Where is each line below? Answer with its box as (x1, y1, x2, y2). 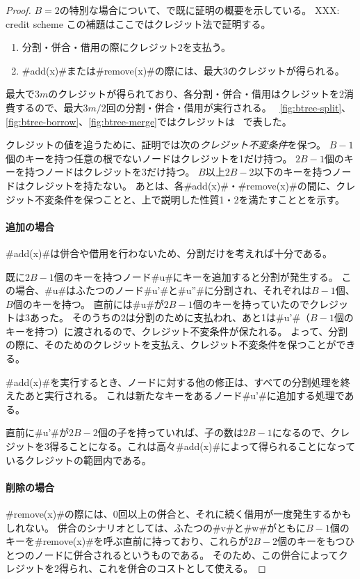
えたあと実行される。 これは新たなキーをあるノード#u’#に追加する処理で (6, 388, 345, 403)
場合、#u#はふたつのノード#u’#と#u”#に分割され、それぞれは (15, 283, 311, 298)
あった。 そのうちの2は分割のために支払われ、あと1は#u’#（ (29, 310, 311, 325)
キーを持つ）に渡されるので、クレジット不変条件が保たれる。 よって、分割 (6, 323, 348, 338)
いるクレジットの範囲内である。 (6, 452, 152, 467)
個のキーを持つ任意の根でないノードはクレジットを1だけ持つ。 (6, 150, 293, 165)
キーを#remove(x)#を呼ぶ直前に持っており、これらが (6, 534, 249, 548)
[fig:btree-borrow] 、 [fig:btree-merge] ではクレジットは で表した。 (6, 114, 292, 128)
